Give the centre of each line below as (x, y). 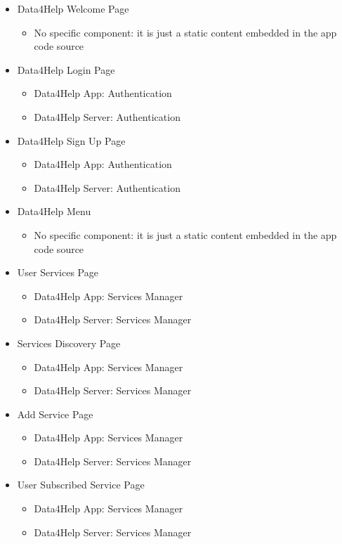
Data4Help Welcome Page (73, 8)
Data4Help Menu (54, 211)
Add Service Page (55, 414)
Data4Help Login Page (66, 69)
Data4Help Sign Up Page (71, 140)
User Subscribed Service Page (81, 485)
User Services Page (58, 272)
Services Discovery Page (69, 343)
